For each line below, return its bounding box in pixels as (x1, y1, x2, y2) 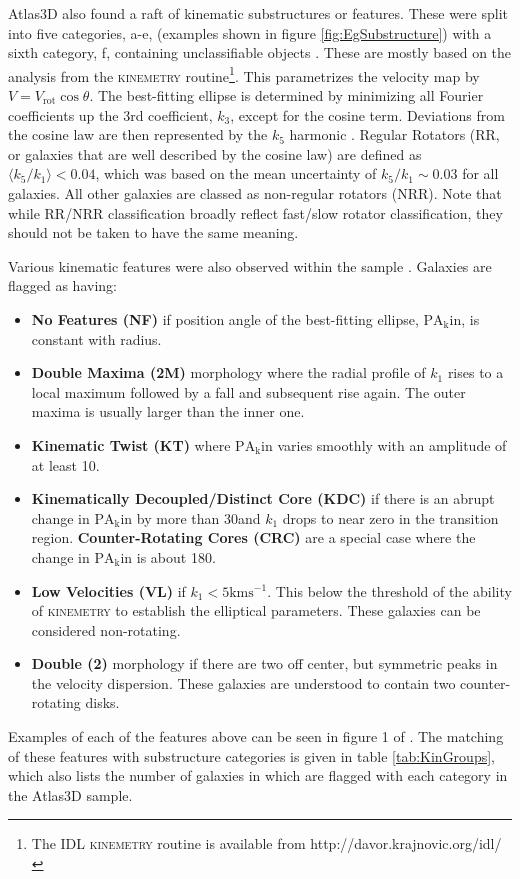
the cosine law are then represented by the (8, 124, 268, 145)
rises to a (447, 362, 504, 383)
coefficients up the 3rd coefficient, (8, 104, 213, 125)
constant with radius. (31, 328, 162, 349)
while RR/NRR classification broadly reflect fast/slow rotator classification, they (8, 202, 503, 223)
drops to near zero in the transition (282, 507, 499, 528)
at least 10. (31, 454, 100, 475)
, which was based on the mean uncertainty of (95, 163, 377, 184)
